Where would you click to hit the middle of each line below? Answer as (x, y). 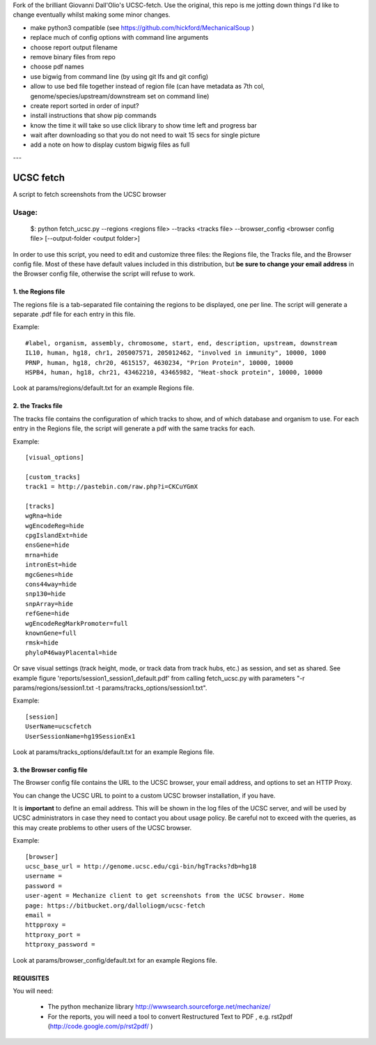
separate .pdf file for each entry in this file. (74, 315)
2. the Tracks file (38, 406)
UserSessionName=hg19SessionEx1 (80, 736)
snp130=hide (46, 594)
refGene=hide (47, 614)
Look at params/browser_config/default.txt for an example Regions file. (115, 960)
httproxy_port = (53, 934)
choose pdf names (57, 67)
